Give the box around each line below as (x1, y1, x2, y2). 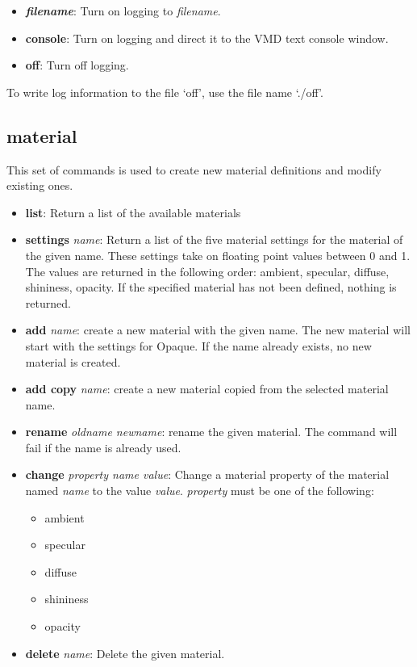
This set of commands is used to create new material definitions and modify (6, 161, 382, 178)
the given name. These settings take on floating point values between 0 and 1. (25, 246, 411, 263)
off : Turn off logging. (25, 57, 129, 73)
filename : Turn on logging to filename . (25, 2, 221, 19)
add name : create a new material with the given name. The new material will (25, 321, 411, 338)
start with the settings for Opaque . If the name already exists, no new (25, 337, 372, 354)
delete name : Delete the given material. (25, 644, 225, 661)
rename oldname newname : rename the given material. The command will (25, 423, 398, 440)
